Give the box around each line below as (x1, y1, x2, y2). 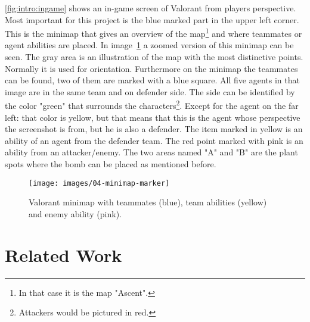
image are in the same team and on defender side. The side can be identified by (5, 85, 295, 98)
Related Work (5, 242, 122, 267)
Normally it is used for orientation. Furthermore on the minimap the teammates (5, 62, 298, 74)
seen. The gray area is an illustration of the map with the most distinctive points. (5, 51, 303, 63)
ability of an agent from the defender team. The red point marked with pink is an (5, 134, 303, 146)
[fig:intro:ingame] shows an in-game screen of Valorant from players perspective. (5, 2, 296, 14)
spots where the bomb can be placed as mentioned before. (5, 158, 216, 170)
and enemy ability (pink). (29, 207, 122, 220)
